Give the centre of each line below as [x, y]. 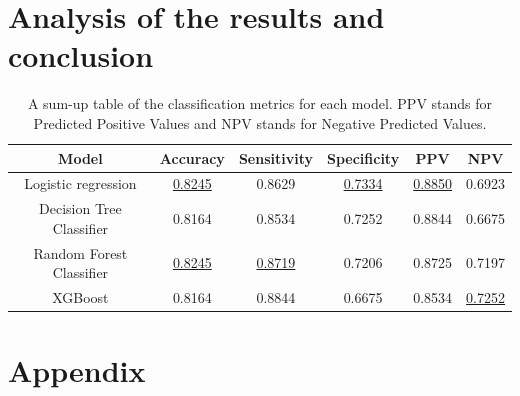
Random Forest [80, 252]
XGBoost [80, 297]
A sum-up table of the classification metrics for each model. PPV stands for [260, 103]
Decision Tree [80, 208]
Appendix [77, 370]
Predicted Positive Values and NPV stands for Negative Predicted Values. [260, 122]
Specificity [363, 157]
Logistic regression [80, 183]
